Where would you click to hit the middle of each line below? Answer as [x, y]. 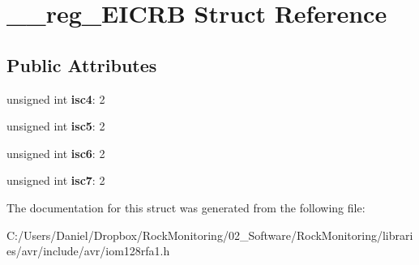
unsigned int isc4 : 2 [56, 98]
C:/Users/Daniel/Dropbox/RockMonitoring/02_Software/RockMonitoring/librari [210, 235]
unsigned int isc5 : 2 [56, 126]
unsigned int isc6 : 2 [56, 153]
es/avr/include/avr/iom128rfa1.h [88, 251]
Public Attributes [82, 64]
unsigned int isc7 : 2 [56, 180]
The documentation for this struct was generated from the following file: [186, 207]
